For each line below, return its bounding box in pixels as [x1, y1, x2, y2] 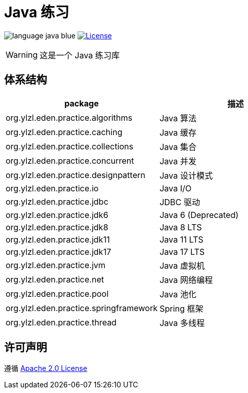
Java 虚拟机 [159, 260, 205, 271]
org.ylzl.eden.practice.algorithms [6, 112, 133, 123]
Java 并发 [159, 156, 196, 166]
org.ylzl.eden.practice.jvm [6, 259, 106, 270]
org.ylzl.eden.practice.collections [6, 141, 134, 151]
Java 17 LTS [159, 246, 205, 257]
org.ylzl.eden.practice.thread [6, 317, 117, 327]
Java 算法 [159, 113, 196, 123]
